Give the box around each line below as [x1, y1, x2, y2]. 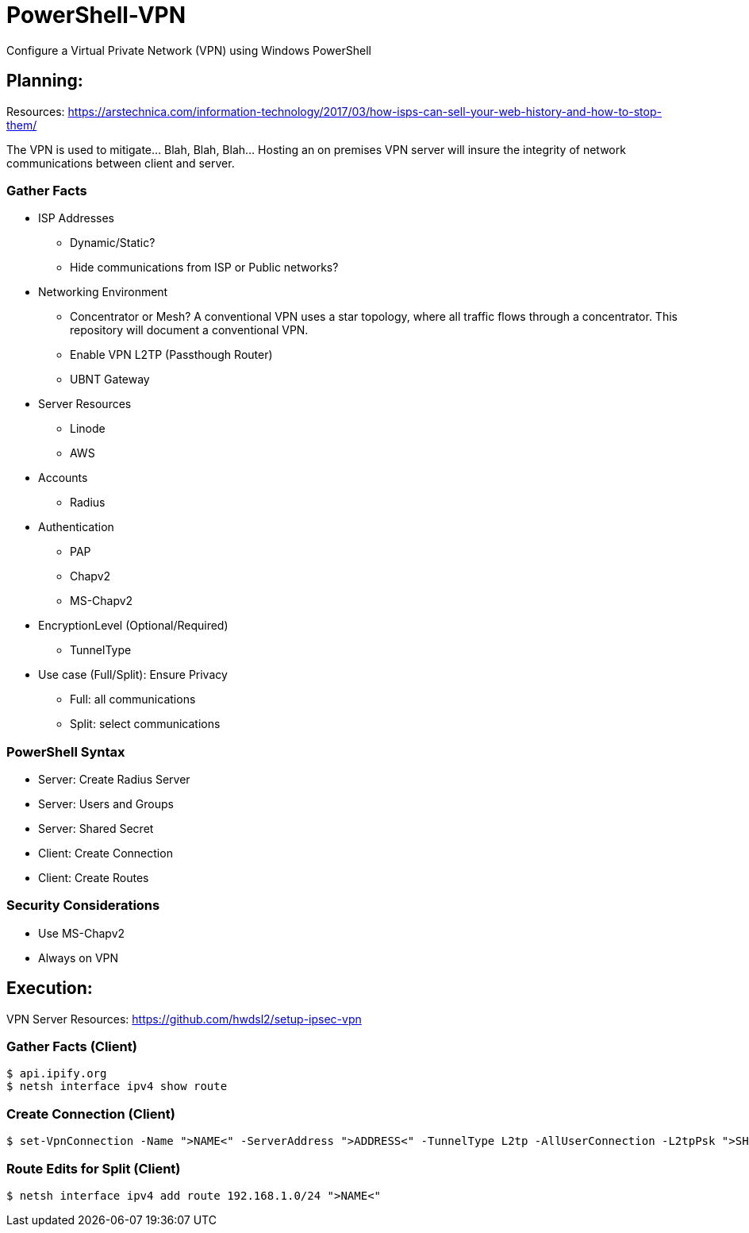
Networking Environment [38, 285, 168, 299]
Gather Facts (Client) [6, 1038, 137, 1055]
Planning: [6, 71, 83, 91]
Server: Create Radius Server [38, 773, 190, 787]
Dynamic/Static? [70, 236, 156, 250]
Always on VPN [38, 950, 119, 965]
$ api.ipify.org [6, 1067, 107, 1081]
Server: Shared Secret [38, 822, 154, 836]
